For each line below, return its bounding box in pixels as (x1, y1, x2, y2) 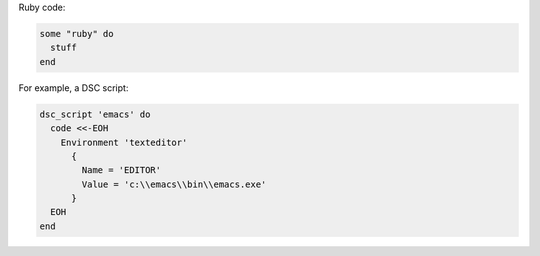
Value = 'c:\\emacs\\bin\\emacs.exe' (81, 178, 267, 190)
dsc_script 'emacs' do (39, 108, 151, 120)
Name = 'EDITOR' (81, 165, 162, 176)
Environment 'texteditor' (60, 136, 188, 148)
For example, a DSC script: (18, 81, 129, 94)
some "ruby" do (39, 28, 114, 39)
